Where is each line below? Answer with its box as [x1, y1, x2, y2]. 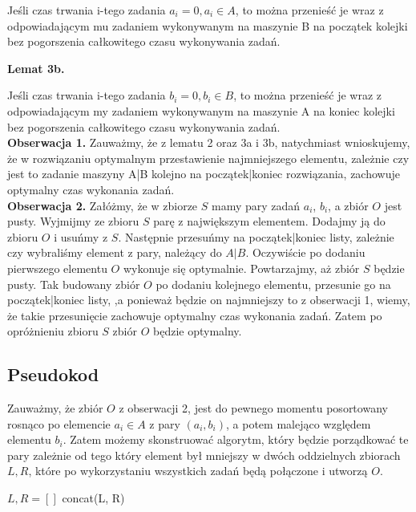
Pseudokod [7, 362, 99, 387]
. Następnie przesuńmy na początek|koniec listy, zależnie [118, 228, 394, 245]
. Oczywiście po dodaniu [245, 244, 366, 261]
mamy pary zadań [211, 197, 301, 213]
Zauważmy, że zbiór [7, 400, 103, 417]
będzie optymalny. [152, 323, 242, 339]
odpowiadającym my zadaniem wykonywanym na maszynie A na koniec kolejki [7, 102, 395, 119]
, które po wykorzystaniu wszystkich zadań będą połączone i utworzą [28, 462, 368, 479]
